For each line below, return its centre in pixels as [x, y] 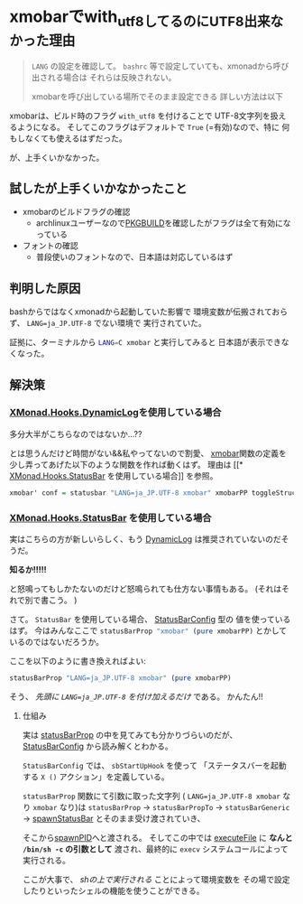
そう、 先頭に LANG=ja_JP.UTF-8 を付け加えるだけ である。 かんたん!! [136, 696]
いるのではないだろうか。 [56, 642]
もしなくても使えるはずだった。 [69, 138]
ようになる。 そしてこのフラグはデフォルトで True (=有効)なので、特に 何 [153, 126]
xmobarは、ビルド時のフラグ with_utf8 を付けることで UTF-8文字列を [140, 116]
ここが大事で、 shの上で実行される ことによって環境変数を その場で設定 [156, 879]
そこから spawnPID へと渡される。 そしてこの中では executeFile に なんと [157, 837]
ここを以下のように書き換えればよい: [78, 661]
